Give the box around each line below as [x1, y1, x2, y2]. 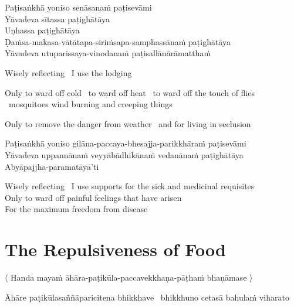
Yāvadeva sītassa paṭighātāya [5, 12, 110, 25]
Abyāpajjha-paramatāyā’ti [5, 160, 99, 172]
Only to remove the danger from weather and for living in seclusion [5, 117, 251, 129]
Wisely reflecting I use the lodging [5, 66, 132, 79]
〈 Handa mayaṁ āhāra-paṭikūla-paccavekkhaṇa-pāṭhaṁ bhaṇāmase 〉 [5, 271, 253, 284]
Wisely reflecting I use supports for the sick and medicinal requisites [5, 180, 255, 192]
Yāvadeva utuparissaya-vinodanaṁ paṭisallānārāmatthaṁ [5, 47, 211, 59]
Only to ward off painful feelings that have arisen [5, 191, 182, 203]
